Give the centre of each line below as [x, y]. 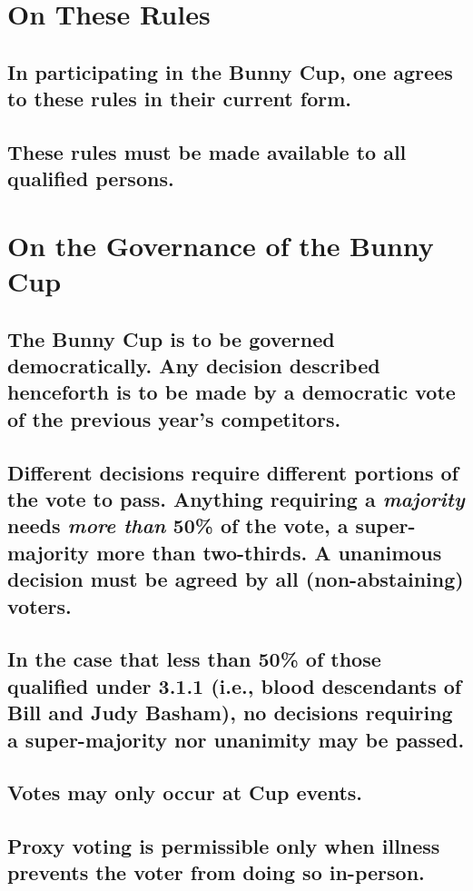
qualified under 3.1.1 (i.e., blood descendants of [235, 685]
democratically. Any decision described [194, 366]
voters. [39, 605]
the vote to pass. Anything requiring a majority [236, 499]
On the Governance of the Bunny [221, 245]
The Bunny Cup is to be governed [171, 338]
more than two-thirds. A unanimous [269, 552]
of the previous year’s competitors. [174, 418]
